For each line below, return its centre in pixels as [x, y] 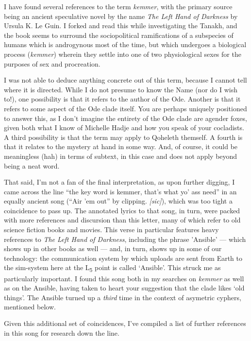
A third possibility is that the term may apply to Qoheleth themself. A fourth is [123, 137]
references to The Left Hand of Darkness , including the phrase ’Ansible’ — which [125, 239]
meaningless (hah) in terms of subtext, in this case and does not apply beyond [121, 156]
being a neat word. [32, 165]
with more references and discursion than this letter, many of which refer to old [122, 220]
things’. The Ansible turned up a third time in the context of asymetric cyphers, [123, 297]
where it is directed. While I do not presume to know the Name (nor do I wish [121, 89]
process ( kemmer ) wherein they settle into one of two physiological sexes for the [123, 54]
